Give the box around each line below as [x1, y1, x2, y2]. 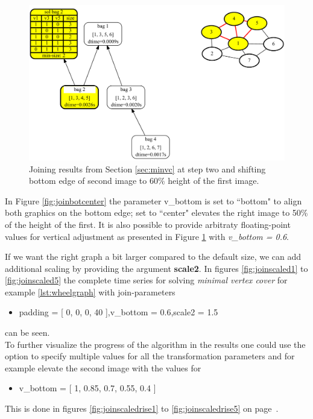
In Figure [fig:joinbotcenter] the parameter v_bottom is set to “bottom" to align [5, 194, 302, 207]
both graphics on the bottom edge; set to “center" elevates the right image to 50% [5, 206, 308, 219]
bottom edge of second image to [29, 174, 147, 187]
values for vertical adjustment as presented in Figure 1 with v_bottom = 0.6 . [5, 230, 289, 242]
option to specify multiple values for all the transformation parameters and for [5, 350, 295, 362]
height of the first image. [168, 174, 259, 187]
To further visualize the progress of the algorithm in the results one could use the [5, 338, 306, 350]
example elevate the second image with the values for [5, 361, 201, 374]
